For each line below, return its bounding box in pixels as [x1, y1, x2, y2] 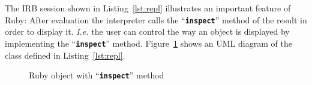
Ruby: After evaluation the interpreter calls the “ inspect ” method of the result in [5, 13, 307, 26]
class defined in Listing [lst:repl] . [5, 48, 125, 61]
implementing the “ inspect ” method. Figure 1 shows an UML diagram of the [5, 37, 292, 49]
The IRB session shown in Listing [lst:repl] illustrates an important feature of [5, 2, 291, 14]
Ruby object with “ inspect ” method [29, 69, 164, 81]
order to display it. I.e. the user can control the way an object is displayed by [5, 25, 290, 38]
